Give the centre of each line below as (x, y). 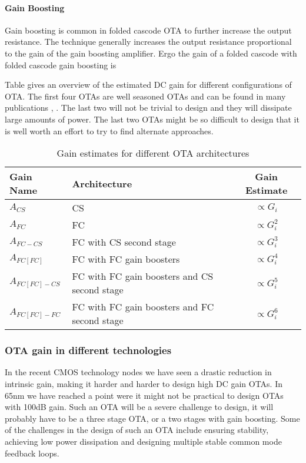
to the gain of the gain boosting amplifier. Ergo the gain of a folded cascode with (151, 53)
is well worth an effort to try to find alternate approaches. (109, 130)
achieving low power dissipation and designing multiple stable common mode (143, 441)
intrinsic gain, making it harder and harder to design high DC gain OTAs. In (144, 383)
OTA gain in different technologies (88, 350)
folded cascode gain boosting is (61, 65)
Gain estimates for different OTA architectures (153, 153)
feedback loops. (32, 453)
